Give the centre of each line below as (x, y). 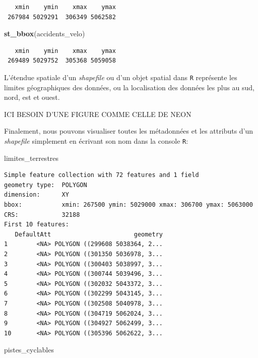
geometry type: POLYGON (46, 185)
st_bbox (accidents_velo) (45, 34)
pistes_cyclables (29, 350)
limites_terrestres (31, 158)
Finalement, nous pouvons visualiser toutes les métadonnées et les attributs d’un (129, 131)
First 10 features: (37, 225)
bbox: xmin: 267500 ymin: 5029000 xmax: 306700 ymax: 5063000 (128, 205)
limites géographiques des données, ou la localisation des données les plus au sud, (130, 87)
